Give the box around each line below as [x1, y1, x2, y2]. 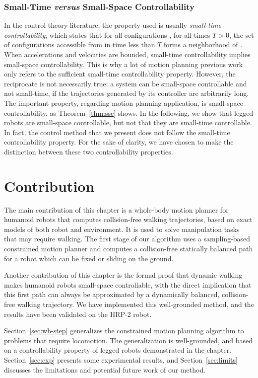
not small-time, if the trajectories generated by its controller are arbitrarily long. [4, 88, 249, 98]
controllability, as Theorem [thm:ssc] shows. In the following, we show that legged [4, 107, 254, 118]
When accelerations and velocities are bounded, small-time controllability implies [4, 49, 251, 59]
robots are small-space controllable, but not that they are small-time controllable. [4, 117, 252, 128]
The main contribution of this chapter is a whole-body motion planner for [4, 204, 229, 215]
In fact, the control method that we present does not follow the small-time [4, 127, 230, 137]
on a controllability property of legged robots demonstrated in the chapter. [4, 345, 232, 355]
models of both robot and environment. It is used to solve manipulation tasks [4, 224, 240, 234]
